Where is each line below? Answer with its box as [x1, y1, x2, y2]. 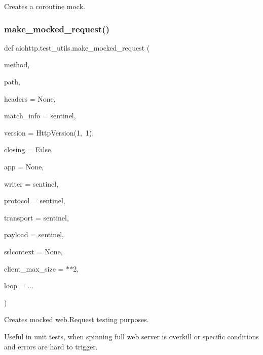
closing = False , [4, 144, 53, 155]
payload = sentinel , [4, 229, 64, 240]
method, [4, 59, 30, 70]
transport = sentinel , [4, 212, 69, 223]
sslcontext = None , [4, 246, 63, 256]
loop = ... [4, 280, 33, 291]
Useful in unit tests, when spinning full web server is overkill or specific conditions [4, 331, 259, 341]
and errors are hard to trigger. [4, 341, 98, 351]
